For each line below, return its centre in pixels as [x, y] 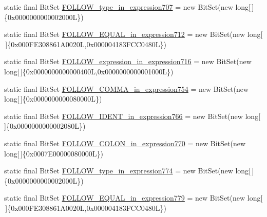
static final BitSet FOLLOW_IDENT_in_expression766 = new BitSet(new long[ [132, 116]
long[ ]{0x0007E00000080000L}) [54, 153]
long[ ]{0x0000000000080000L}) [53, 99]
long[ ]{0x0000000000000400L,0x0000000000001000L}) [89, 71]
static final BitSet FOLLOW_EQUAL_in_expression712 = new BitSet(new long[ [133, 34]
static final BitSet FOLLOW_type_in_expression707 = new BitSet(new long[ [127, 7]
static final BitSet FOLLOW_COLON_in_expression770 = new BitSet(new [125, 143]
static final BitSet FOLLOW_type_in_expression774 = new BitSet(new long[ [127, 171]
